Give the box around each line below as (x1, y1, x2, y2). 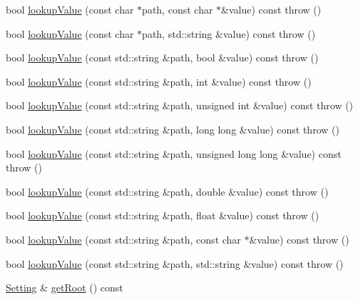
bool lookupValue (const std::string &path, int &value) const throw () (6, 74, 312, 89)
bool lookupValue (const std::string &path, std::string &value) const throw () (6, 256, 344, 271)
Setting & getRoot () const (6, 280, 123, 295)
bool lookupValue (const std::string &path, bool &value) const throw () (6, 50, 319, 65)
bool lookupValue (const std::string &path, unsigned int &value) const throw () (6, 98, 354, 113)
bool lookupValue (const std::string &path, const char (6, 231, 241, 246)
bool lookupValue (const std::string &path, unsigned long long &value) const (6, 146, 342, 161)
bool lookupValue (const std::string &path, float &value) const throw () (6, 208, 319, 223)
